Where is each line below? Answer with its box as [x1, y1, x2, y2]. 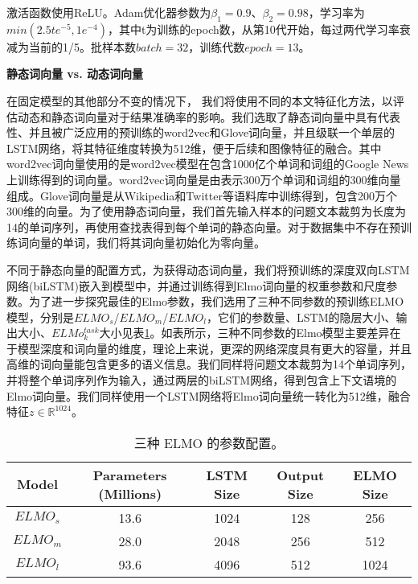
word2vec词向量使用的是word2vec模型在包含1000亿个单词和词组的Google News [6, 155, 409, 172]
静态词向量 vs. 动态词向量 [6, 65, 144, 82]
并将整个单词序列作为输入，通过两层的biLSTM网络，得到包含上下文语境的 [6, 372, 397, 389]
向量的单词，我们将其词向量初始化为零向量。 [28, 234, 265, 251]
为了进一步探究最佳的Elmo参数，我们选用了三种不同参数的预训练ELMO [28, 293, 404, 310]
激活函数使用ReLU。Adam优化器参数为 [6, 4, 211, 20]
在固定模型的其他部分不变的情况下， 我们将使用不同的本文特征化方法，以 [6, 92, 393, 109]
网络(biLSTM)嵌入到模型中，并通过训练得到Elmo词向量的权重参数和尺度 [6, 277, 387, 294]
